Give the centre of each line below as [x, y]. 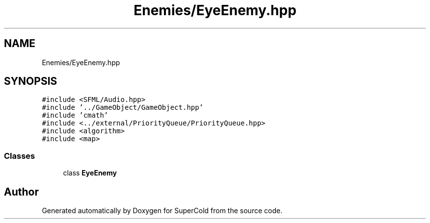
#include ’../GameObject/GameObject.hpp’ [123, 108]
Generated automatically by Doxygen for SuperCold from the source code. [162, 211]
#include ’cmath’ [75, 115]
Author [21, 192]
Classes [20, 156]
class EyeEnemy [90, 173]
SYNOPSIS [31, 81]
